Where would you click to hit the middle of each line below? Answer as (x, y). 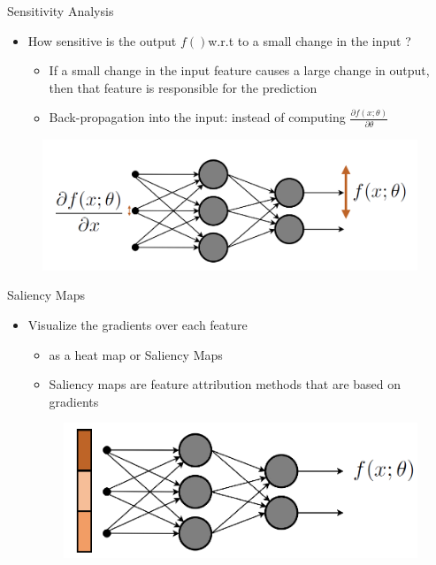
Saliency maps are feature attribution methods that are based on (225, 384)
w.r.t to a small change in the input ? (310, 40)
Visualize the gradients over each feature (138, 325)
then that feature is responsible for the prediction (183, 87)
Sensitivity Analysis (61, 11)
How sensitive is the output (102, 40)
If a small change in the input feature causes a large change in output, (239, 70)
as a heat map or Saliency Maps (136, 354)
